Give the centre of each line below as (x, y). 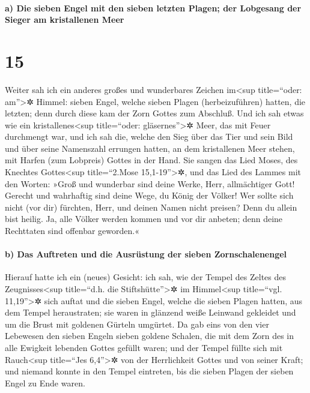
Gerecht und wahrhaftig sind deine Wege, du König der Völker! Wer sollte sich (149, 195)
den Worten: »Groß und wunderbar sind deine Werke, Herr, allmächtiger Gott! (150, 183)
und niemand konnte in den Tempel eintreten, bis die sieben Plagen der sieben (149, 371)
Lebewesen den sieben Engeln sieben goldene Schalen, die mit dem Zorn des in (149, 336)
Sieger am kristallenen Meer (65, 19)
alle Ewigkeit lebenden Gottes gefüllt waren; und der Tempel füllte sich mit (144, 347)
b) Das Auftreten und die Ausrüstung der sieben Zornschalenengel (146, 254)
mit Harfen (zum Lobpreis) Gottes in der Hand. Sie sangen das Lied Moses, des (151, 160)
